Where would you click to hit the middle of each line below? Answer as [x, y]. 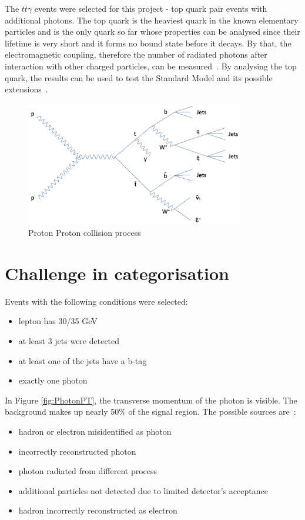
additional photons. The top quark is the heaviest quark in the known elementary [152, 20]
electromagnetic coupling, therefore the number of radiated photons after [136, 54]
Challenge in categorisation [117, 273]
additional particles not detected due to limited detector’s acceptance [143, 490]
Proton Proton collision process [85, 233]
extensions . [26, 89]
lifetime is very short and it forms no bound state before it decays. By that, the [148, 43]
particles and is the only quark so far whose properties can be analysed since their [152, 31]
